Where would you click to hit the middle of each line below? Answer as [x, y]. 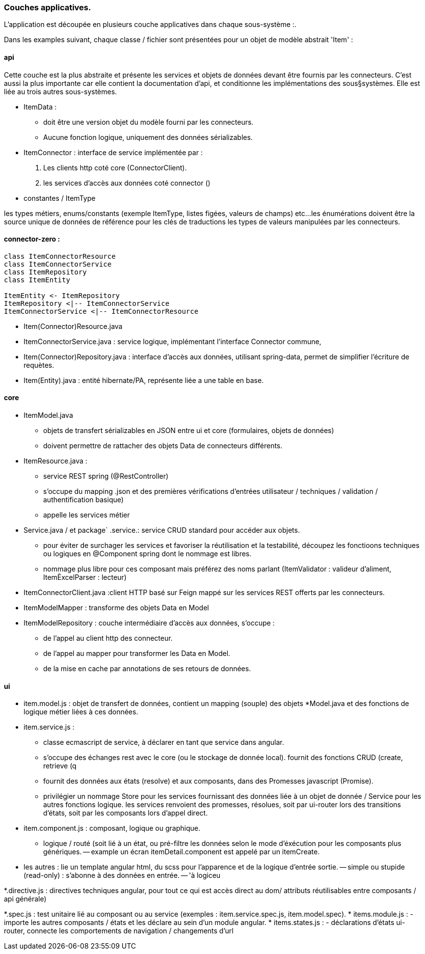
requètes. [39, 365]
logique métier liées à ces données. [81, 712]
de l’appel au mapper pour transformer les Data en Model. [137, 654]
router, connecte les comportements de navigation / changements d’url [119, 931]
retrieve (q [60, 766]
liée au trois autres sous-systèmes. [61, 91]
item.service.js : [49, 727]
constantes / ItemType [60, 198]
